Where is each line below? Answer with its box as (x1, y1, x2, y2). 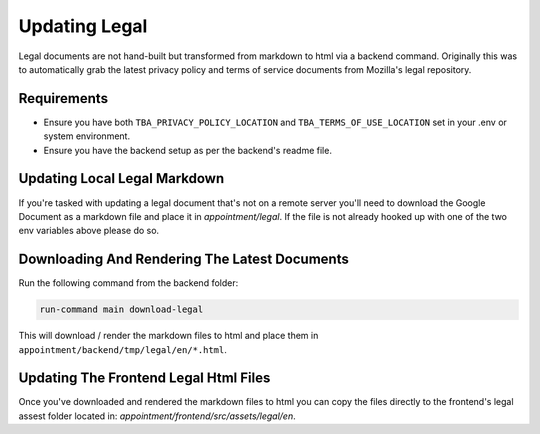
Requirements (18, 90, 109, 107)
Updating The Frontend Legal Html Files (18, 370, 271, 387)
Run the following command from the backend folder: (18, 277, 239, 289)
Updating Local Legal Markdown (18, 170, 225, 187)
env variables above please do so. (18, 225, 160, 237)
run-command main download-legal (39, 304, 204, 315)
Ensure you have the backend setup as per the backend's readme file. (43, 144, 332, 156)
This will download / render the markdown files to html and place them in (18, 330, 319, 342)
